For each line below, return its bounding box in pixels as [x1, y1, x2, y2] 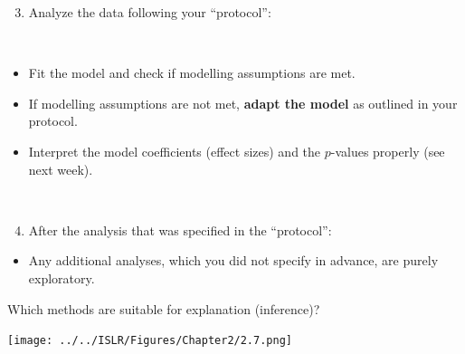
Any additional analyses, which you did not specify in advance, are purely [28, 251, 439, 270]
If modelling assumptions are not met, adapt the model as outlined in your [28, 93, 458, 112]
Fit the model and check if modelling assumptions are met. [28, 63, 356, 82]
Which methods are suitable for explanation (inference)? [7, 299, 320, 318]
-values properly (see [330, 141, 445, 160]
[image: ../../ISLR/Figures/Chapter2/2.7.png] [7, 334, 292, 348]
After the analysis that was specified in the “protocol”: [28, 220, 332, 239]
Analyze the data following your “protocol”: [28, 3, 271, 21]
